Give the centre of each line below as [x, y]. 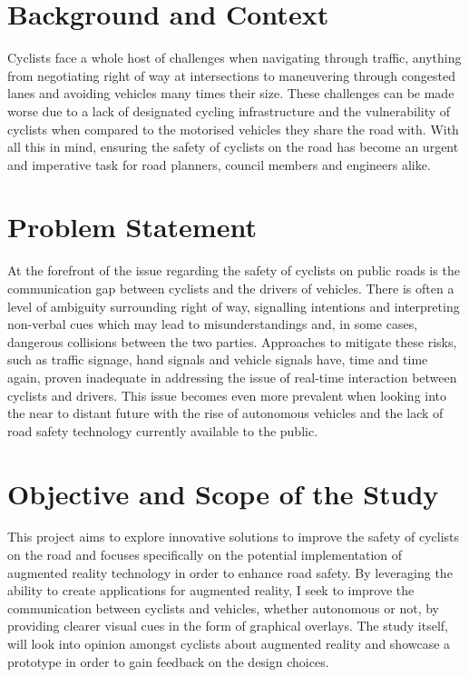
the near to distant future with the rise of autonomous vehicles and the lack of [225, 413]
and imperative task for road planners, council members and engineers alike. [219, 164]
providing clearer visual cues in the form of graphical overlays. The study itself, [228, 626]
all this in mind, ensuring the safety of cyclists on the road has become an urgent [233, 147]
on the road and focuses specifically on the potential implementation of [205, 555]
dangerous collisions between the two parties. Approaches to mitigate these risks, [232, 341]
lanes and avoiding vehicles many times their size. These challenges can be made [231, 93]
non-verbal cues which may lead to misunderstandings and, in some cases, [213, 324]
